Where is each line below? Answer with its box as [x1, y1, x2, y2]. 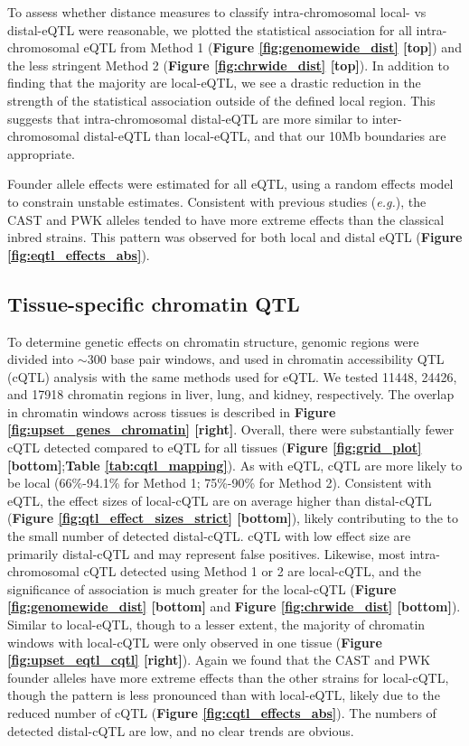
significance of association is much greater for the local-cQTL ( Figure [7, 579, 397, 598]
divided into [7, 350, 74, 368]
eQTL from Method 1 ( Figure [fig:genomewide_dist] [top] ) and [83, 38, 462, 57]
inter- [371, 108, 402, 127]
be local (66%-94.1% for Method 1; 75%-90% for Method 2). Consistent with [7, 473, 432, 492]
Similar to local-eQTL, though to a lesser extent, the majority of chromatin [7, 615, 426, 634]
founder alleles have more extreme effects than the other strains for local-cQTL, [7, 667, 449, 686]
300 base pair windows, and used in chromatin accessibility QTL [87, 350, 445, 368]
